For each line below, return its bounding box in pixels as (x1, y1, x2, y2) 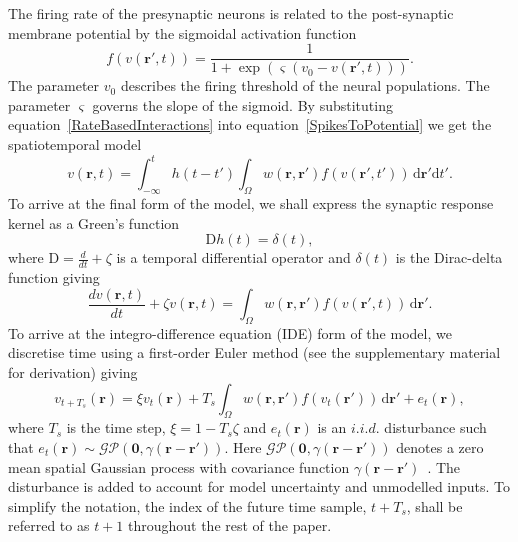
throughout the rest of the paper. (127, 515, 332, 536)
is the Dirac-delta (395, 247, 503, 268)
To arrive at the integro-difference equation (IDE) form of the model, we (8, 322, 452, 343)
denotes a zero (396, 436, 484, 457)
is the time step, (66, 417, 166, 438)
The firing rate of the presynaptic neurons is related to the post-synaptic (8, 3, 454, 23)
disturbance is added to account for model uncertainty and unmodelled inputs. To (8, 476, 511, 497)
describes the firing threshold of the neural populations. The (120, 75, 490, 96)
